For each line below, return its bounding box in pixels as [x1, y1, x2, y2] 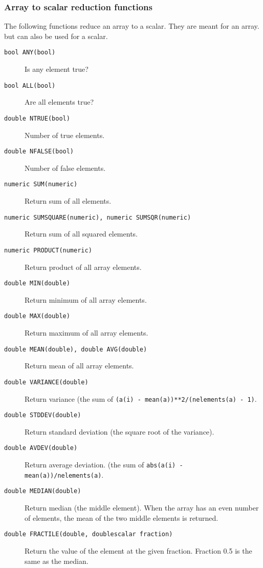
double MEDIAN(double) [4, 487, 81, 495]
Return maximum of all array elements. [25, 327, 148, 338]
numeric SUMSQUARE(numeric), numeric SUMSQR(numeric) [4, 213, 191, 221]
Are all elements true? [25, 96, 94, 107]
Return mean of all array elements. [25, 360, 134, 371]
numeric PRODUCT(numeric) [4, 246, 92, 254]
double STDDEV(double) [4, 412, 81, 419]
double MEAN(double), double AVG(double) [4, 345, 147, 353]
